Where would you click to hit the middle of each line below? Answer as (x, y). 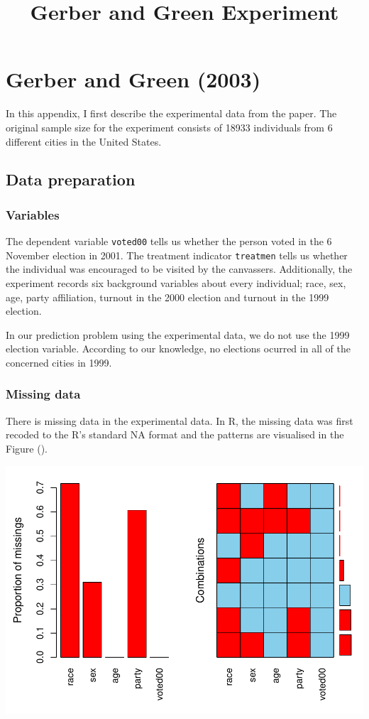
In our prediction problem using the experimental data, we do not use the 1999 (178, 334)
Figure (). (27, 448)
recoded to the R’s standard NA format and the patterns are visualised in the (175, 434)
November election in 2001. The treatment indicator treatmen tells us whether (177, 255)
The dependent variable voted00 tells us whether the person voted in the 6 (169, 241)
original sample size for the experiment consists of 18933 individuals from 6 (169, 127)
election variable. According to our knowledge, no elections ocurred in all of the (178, 348)
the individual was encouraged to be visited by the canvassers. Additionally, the (179, 269)
